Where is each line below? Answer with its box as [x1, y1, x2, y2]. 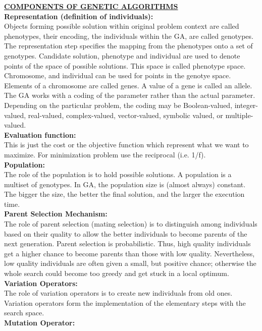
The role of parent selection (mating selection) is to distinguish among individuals [4, 218, 257, 229]
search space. [4, 307, 44, 318]
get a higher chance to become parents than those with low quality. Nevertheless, [4, 248, 255, 258]
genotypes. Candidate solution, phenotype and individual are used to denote [4, 50, 240, 61]
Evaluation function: [4, 129, 76, 140]
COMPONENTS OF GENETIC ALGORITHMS [4, 1, 178, 11]
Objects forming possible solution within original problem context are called [4, 21, 239, 31]
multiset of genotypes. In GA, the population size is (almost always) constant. [4, 179, 246, 189]
